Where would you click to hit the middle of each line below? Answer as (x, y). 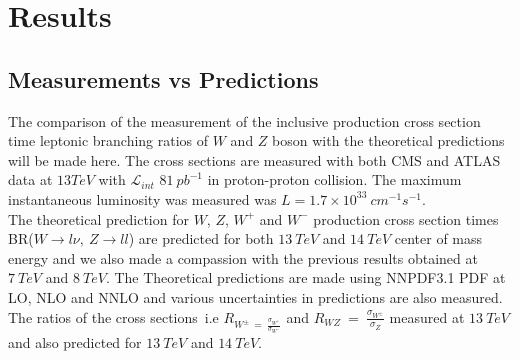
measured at (427, 316)
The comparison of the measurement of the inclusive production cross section (244, 120)
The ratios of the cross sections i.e (113, 316)
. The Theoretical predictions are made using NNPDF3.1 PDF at (305, 277)
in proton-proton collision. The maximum (334, 179)
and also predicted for (75, 342)
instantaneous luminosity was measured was (142, 198)
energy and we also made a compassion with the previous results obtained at (243, 257)
